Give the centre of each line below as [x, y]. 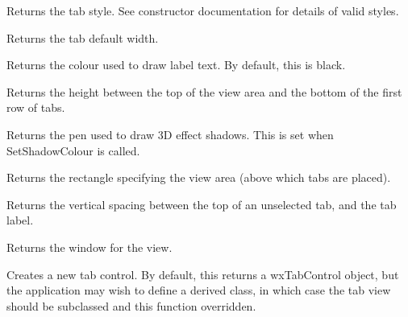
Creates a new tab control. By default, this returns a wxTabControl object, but [203, 274]
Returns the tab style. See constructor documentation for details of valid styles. [203, 10]
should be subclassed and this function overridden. [131, 305]
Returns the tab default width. [83, 37]
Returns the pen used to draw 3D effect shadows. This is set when [170, 134]
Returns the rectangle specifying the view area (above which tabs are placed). [199, 177]
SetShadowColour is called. [73, 150]
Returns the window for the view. [90, 247]
